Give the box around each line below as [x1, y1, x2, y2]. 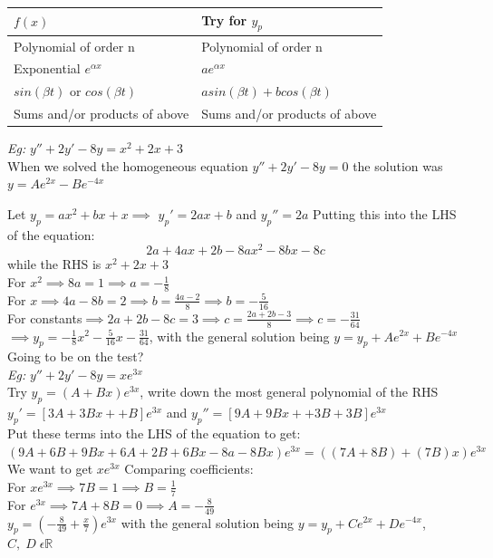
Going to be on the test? [7, 347, 144, 366]
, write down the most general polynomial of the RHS [140, 382, 439, 401]
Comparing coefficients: [124, 459, 254, 478]
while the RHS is [7, 255, 101, 274]
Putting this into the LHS [313, 204, 457, 223]
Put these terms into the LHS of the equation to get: [7, 424, 301, 443]
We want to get [7, 459, 93, 478]
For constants [7, 308, 82, 327]
